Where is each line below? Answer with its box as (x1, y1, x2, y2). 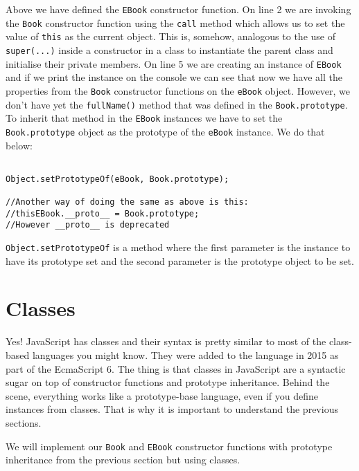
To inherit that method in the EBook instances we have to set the (6, 111, 283, 125)
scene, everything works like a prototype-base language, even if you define (6, 388, 319, 403)
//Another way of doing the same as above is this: (6, 197, 249, 207)
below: (6, 138, 33, 152)
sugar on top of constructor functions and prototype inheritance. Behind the (6, 375, 330, 389)
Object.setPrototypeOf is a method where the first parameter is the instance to (6, 240, 351, 255)
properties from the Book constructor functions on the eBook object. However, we (6, 83, 350, 98)
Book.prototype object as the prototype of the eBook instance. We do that (6, 124, 325, 138)
